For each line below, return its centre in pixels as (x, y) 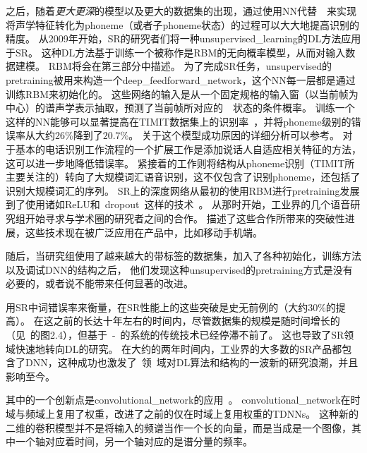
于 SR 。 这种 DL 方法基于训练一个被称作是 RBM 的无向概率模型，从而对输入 (176, 52)
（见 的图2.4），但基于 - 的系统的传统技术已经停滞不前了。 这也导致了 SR (175, 335)
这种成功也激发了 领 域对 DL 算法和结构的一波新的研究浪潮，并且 (208, 362)
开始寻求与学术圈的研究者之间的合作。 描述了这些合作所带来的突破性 (185, 218)
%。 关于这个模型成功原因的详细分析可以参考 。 (230, 135)
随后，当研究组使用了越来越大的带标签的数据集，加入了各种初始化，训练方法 (183, 256)
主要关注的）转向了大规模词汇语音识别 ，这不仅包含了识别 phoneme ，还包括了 (183, 177)
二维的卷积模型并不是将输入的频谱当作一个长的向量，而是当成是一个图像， (179, 427)
